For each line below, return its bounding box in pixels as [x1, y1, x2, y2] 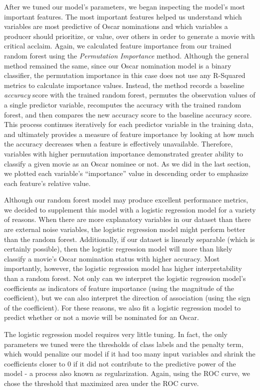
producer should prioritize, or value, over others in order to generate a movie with [4, 30, 255, 41]
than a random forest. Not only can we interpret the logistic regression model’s [4, 273, 246, 283]
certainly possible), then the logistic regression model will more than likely [4, 243, 232, 254]
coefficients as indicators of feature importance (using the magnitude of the [4, 282, 234, 293]
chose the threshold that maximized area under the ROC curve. [4, 377, 199, 388]
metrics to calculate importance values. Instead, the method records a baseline [4, 79, 244, 90]
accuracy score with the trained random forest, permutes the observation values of [4, 89, 255, 100]
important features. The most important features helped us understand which [4, 11, 242, 21]
